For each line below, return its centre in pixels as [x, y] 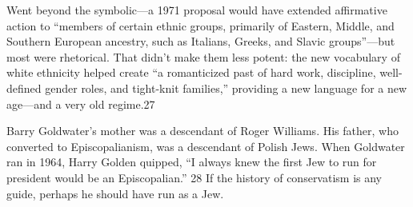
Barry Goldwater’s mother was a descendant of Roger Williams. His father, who [202, 131]
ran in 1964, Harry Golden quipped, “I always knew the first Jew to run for [192, 162]
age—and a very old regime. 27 [81, 103]
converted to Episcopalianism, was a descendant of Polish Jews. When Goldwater [206, 146]
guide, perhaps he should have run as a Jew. [115, 193]
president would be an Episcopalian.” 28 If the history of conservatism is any [194, 177]
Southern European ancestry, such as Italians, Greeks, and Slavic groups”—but [201, 41]
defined [24, 88]
